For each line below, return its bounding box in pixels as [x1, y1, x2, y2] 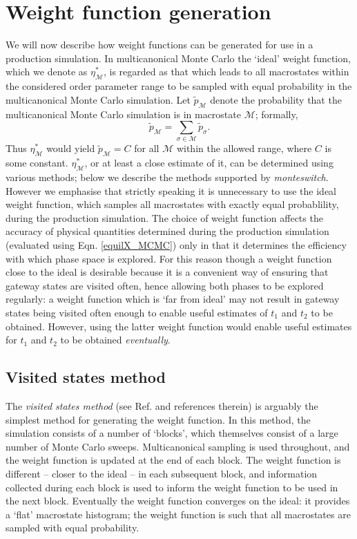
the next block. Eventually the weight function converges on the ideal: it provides [6, 493, 350, 508]
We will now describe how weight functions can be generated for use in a [6, 37, 313, 52]
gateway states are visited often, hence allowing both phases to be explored [6, 278, 324, 292]
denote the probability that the [210, 92, 342, 106]
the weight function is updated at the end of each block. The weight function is [6, 453, 341, 467]
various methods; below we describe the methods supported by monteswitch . [6, 170, 329, 185]
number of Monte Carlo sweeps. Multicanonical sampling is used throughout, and [6, 439, 350, 453]
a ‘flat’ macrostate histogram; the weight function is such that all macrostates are [6, 507, 351, 521]
